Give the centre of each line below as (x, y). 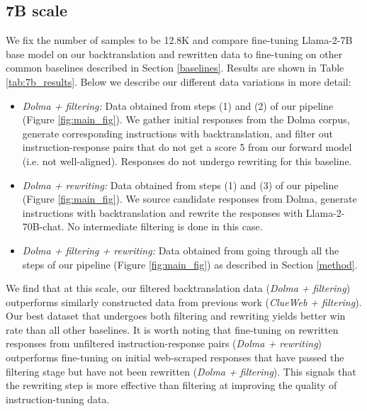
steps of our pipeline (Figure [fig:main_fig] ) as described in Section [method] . (190, 264)
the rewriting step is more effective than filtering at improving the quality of (171, 385)
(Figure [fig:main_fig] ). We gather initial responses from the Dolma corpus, (186, 119)
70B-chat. (43, 226)
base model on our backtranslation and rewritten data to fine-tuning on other (174, 54)
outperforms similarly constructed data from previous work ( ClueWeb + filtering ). (184, 302)
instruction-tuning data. (58, 399)
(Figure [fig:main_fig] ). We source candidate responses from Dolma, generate (190, 199)
